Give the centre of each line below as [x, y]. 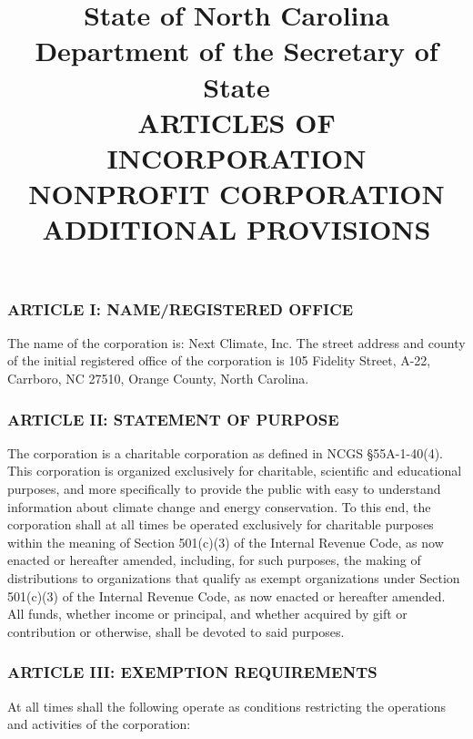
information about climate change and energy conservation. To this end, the [219, 506]
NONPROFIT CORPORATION [236, 194]
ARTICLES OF [236, 122]
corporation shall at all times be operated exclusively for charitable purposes [221, 524]
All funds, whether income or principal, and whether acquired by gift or [207, 614]
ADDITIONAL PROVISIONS [236, 229]
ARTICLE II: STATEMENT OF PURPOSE [173, 419]
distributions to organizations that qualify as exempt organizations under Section [234, 577]
